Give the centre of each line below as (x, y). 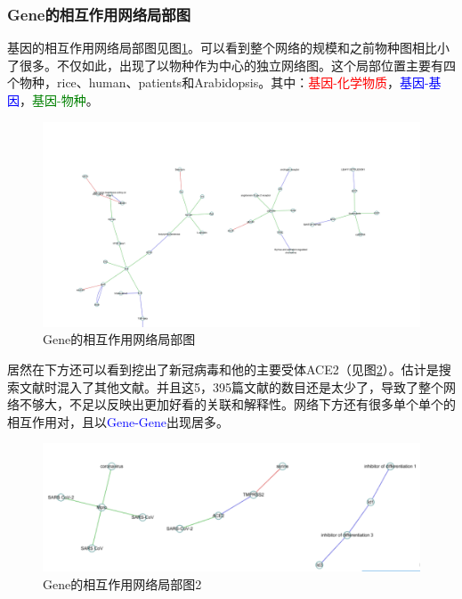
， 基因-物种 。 (59, 100)
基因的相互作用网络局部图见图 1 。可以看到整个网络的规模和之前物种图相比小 (228, 48)
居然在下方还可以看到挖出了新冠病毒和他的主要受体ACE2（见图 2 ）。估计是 (223, 369)
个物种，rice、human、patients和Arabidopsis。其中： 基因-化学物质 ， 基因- (218, 82)
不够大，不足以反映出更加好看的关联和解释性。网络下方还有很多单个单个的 (237, 404)
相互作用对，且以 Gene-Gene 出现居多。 (118, 421)
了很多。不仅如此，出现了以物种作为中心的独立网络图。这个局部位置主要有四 (231, 65)
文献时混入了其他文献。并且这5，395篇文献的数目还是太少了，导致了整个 (231, 386)
